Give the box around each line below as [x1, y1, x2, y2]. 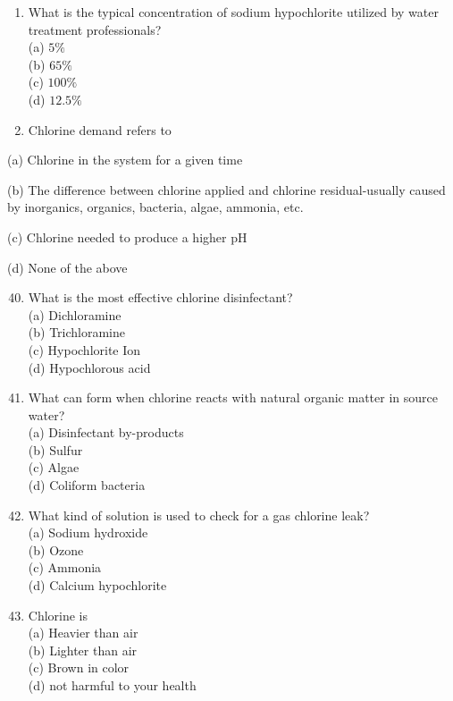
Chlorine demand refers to [28, 120, 172, 139]
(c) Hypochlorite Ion [28, 340, 141, 359]
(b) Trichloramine [28, 323, 126, 342]
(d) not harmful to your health [28, 676, 197, 694]
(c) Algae [28, 458, 80, 477]
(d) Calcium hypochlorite [28, 576, 167, 595]
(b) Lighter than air [28, 640, 138, 659]
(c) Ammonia [28, 558, 102, 577]
